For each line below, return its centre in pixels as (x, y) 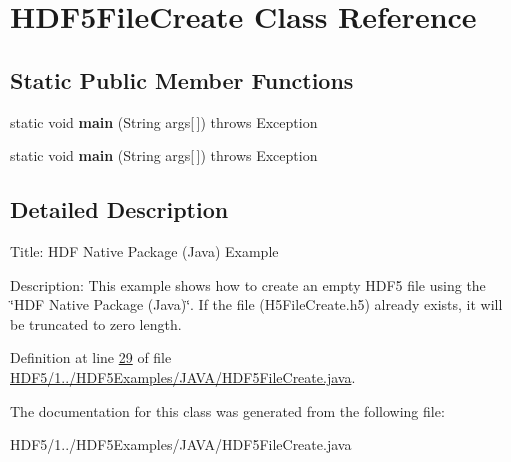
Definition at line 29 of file (91, 357)
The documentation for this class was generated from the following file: (227, 410)
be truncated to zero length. (96, 323)
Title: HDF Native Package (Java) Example (144, 250)
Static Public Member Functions (182, 79)
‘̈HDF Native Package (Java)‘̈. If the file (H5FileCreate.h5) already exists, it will (256, 304)
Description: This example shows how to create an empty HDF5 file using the (248, 284)
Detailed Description (119, 209)
